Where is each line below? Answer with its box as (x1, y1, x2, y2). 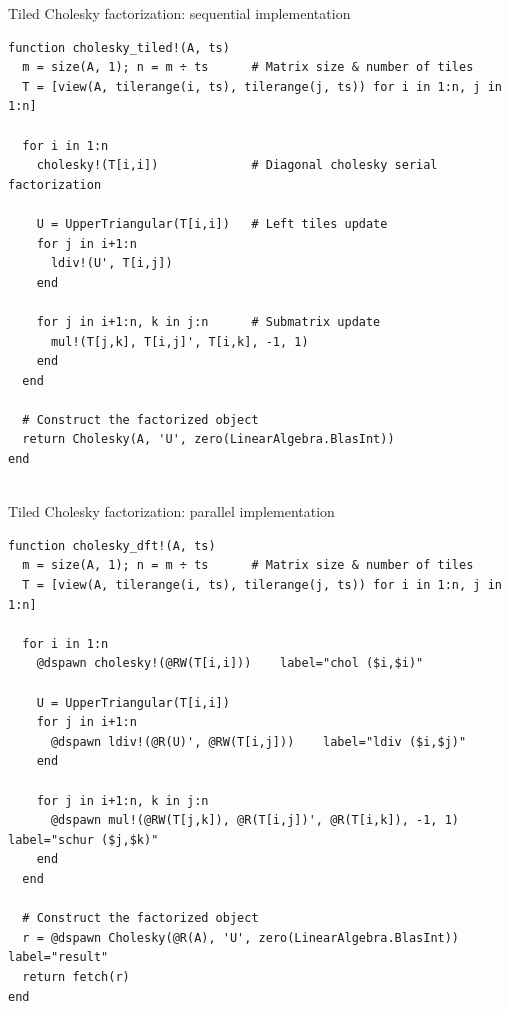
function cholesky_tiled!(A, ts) (8, 40, 230, 55)
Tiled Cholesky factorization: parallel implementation (8, 501, 335, 522)
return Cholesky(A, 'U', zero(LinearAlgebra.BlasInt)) (22, 432, 395, 447)
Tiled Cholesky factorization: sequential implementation (8, 3, 351, 23)
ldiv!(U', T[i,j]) (50, 256, 173, 271)
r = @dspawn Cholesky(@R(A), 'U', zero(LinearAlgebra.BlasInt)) (22, 930, 460, 945)
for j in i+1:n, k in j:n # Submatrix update (36, 314, 381, 329)
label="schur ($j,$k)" (8, 832, 159, 847)
